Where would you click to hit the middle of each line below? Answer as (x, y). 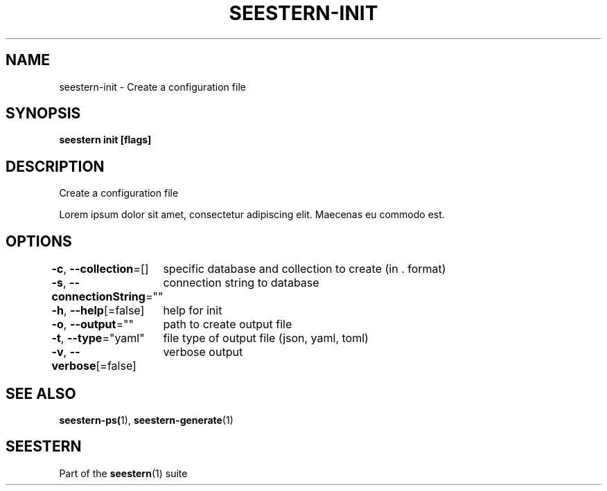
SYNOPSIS (43, 114)
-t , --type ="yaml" (98, 338)
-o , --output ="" (93, 324)
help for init (193, 311)
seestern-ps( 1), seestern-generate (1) (146, 420)
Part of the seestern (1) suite (123, 473)
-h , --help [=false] (98, 311)
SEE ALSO (41, 393)
